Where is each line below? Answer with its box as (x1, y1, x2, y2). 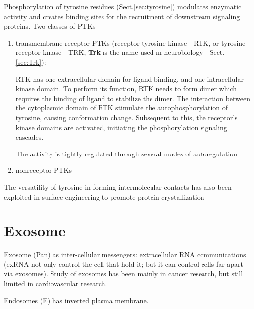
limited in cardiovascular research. (4, 278, 107, 288)
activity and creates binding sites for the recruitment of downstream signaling (4, 11, 240, 21)
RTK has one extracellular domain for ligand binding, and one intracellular (15, 73, 244, 84)
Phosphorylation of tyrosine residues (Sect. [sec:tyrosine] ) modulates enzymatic (4, 1, 242, 11)
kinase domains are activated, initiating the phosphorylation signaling (15, 122, 227, 132)
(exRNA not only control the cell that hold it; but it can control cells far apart (4, 258, 244, 269)
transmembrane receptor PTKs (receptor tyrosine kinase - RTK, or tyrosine (15, 37, 246, 48)
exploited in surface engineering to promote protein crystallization (4, 191, 204, 202)
